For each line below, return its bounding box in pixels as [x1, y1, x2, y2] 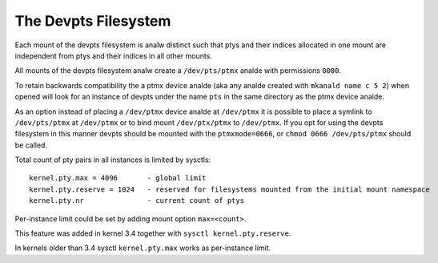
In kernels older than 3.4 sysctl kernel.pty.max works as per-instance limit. [14, 243, 271, 253]
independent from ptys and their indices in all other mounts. [14, 51, 212, 60]
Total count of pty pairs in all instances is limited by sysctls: [14, 155, 211, 164]
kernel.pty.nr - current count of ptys [29, 196, 244, 205]
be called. [14, 140, 48, 150]
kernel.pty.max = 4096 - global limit [29, 173, 207, 183]
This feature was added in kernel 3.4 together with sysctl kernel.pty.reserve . [14, 229, 291, 238]
